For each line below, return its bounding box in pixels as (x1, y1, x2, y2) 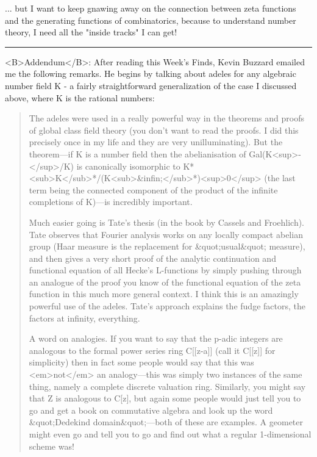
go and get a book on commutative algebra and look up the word (29, 403, 273, 416)
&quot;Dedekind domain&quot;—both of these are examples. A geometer (29, 416, 304, 428)
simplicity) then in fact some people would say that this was (29, 356, 254, 369)
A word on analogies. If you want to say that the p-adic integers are (29, 332, 283, 345)
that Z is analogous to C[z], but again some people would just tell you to (29, 392, 301, 405)
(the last (264, 171, 296, 184)
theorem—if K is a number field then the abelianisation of (29, 147, 246, 160)
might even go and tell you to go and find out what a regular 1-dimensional (29, 428, 312, 440)
